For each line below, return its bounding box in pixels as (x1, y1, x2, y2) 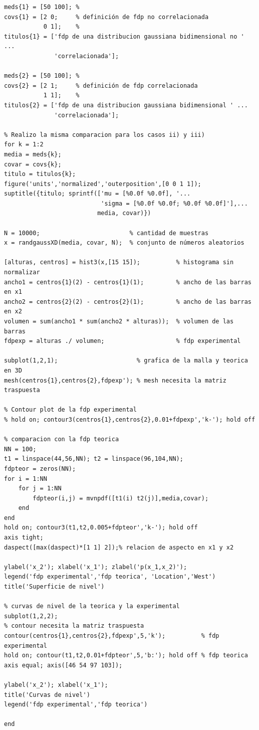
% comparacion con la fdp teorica (4, 436, 119, 443)
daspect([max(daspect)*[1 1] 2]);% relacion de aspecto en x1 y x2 (4, 543, 234, 551)
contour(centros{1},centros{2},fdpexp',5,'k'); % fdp (4, 632, 219, 639)
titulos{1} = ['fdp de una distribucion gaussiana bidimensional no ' (4, 33, 244, 40)
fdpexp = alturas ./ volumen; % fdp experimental (4, 337, 241, 345)
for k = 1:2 (4, 141, 44, 148)
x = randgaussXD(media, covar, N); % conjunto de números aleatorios (4, 239, 244, 247)
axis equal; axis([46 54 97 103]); (4, 661, 123, 669)
